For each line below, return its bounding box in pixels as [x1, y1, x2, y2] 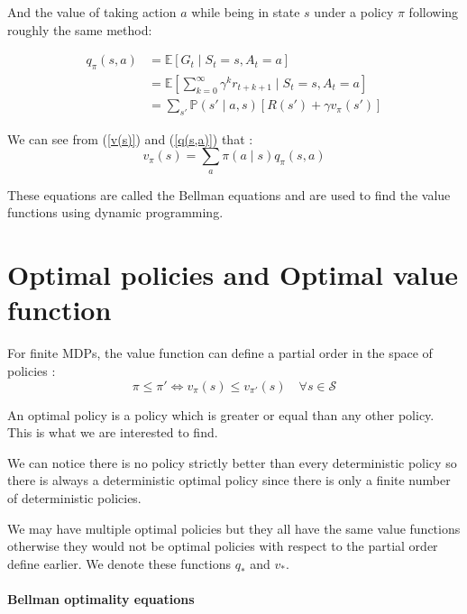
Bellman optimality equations [7, 589, 195, 608]
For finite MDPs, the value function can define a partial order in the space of [7, 344, 433, 362]
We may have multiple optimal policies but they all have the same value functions [7, 518, 461, 537]
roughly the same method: [7, 20, 152, 39]
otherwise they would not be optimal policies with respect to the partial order [7, 536, 438, 555]
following [408, 3, 459, 21]
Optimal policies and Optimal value [7, 256, 459, 293]
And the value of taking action [7, 3, 177, 21]
